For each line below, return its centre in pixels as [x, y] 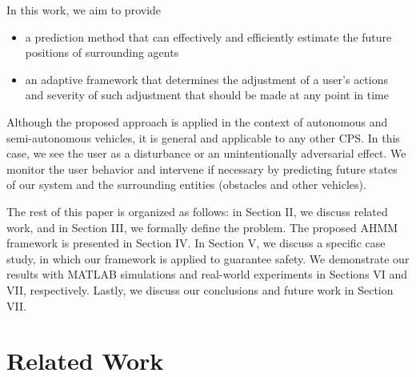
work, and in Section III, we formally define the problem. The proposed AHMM [202, 227]
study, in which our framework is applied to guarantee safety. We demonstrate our [208, 258]
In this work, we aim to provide [84, 10]
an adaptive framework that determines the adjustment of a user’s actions [206, 79]
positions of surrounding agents [102, 52]
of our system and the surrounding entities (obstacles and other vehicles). [186, 184]
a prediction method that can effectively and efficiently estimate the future [208, 36]
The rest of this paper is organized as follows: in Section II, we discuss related [197, 211]
